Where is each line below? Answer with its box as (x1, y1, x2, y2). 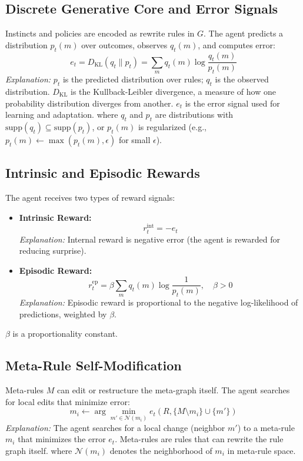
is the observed (215, 73, 269, 85)
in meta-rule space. (227, 444, 296, 456)
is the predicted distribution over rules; (62, 73, 204, 85)
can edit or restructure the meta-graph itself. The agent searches (56, 384, 290, 396)
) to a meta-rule (237, 421, 295, 433)
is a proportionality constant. (12, 327, 118, 340)
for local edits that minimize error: (5, 395, 130, 407)
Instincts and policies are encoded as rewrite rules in (5, 27, 195, 39)
